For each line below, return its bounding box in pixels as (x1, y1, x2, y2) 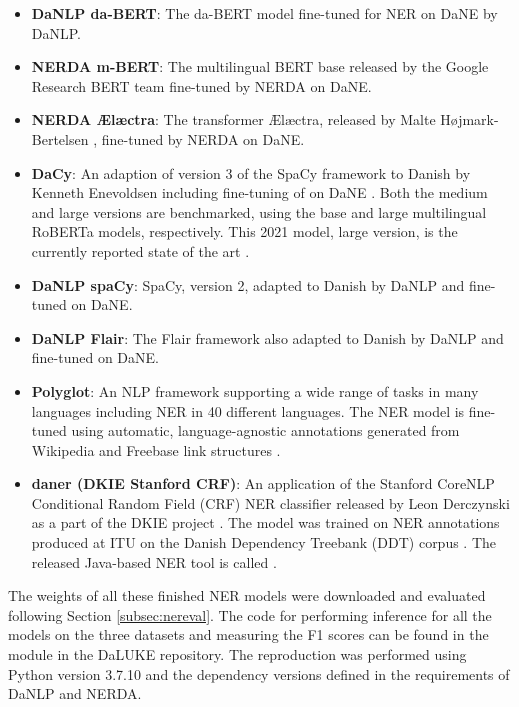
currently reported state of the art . (31, 240, 250, 261)
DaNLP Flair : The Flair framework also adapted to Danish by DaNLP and (31, 327, 504, 348)
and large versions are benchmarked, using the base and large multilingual (31, 201, 487, 222)
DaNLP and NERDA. (8, 683, 142, 704)
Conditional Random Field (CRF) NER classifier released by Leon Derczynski (31, 492, 510, 513)
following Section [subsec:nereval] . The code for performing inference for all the (8, 604, 492, 625)
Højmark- (440, 109, 499, 130)
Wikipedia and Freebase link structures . (31, 439, 281, 460)
